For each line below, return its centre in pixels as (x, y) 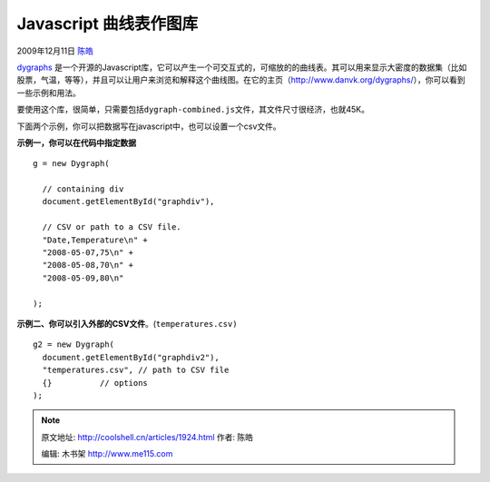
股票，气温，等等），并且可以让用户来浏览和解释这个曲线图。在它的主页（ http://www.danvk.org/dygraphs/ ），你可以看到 (241, 80)
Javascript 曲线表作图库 (108, 24)
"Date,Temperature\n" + (95, 240)
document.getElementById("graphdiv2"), (131, 357)
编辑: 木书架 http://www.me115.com (107, 454)
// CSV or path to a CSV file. (112, 227)
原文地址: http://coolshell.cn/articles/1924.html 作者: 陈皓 (147, 437)
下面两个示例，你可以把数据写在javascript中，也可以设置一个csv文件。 (149, 126)
